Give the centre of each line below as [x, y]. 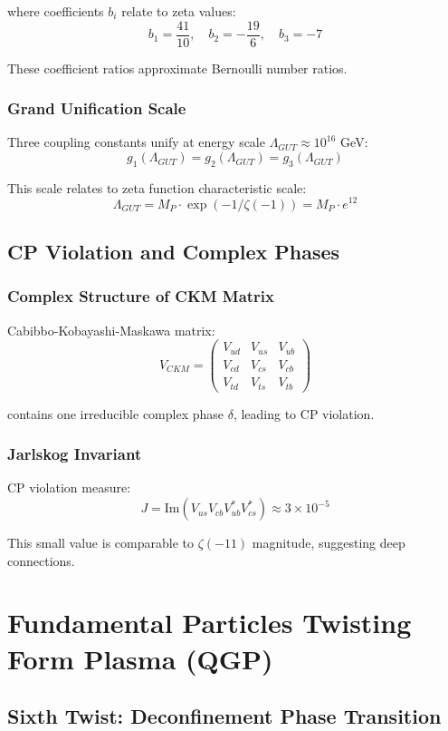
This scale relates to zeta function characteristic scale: [157, 187]
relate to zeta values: [179, 11]
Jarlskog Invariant [75, 454]
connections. [41, 560]
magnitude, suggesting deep [329, 543]
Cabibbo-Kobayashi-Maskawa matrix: [111, 330]
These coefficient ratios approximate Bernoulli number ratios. [177, 68]
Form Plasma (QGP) [140, 658]
